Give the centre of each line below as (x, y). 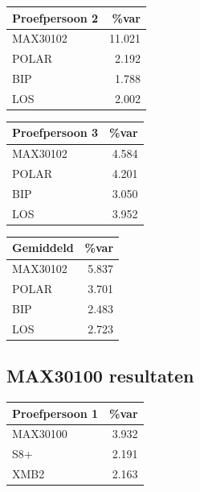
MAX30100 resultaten (100, 376)
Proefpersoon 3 (55, 132)
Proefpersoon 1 (55, 413)
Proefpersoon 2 (55, 17)
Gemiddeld (43, 248)
